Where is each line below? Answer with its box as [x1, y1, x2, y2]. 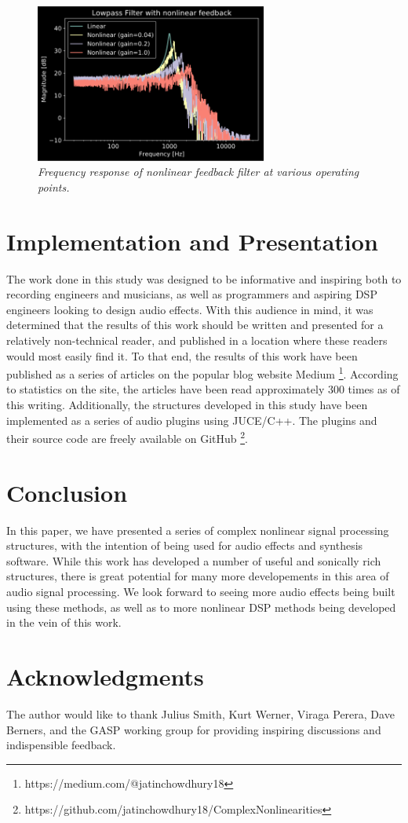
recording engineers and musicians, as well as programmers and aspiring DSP [6, 286, 377, 302]
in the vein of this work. [6, 614, 122, 631]
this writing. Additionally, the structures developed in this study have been [6, 397, 368, 413]
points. [38, 178, 70, 195]
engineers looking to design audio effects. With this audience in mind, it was [6, 301, 373, 317]
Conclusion [6, 476, 128, 508]
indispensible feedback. [6, 737, 116, 753]
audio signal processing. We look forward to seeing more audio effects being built [6, 583, 395, 599]
